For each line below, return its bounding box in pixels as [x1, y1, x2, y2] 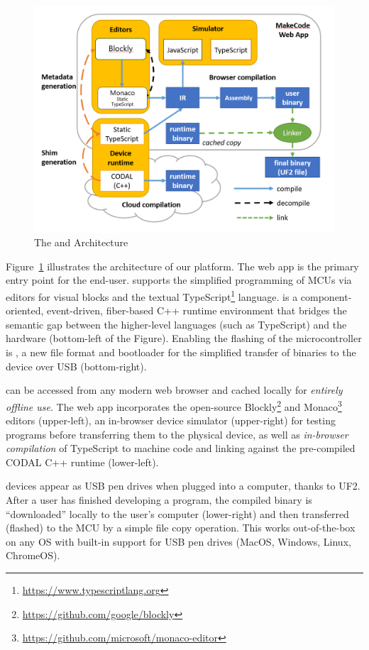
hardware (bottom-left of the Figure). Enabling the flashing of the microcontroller [6, 331, 362, 346]
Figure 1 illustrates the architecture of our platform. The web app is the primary [6, 258, 359, 273]
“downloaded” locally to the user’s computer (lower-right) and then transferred [6, 506, 349, 521]
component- [300, 289, 352, 304]
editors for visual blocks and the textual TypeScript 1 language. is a [6, 287, 298, 304]
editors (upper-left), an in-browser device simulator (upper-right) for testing [6, 413, 336, 428]
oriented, [6, 303, 44, 318]
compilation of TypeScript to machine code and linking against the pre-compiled [6, 441, 356, 456]
